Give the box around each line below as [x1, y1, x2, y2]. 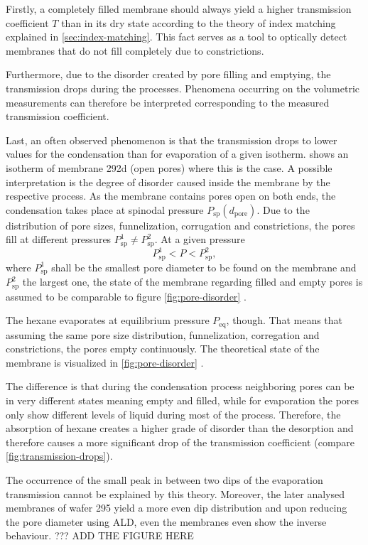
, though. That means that [226, 313, 343, 328]
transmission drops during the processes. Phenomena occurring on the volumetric [6, 80, 360, 95]
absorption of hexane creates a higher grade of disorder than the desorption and [6, 421, 354, 436]
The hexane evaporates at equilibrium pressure [6, 313, 210, 328]
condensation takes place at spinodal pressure [6, 202, 204, 217]
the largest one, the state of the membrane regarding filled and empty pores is [22, 274, 363, 289]
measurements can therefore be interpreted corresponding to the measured [6, 95, 330, 109]
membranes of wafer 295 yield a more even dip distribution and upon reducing [6, 500, 347, 515]
